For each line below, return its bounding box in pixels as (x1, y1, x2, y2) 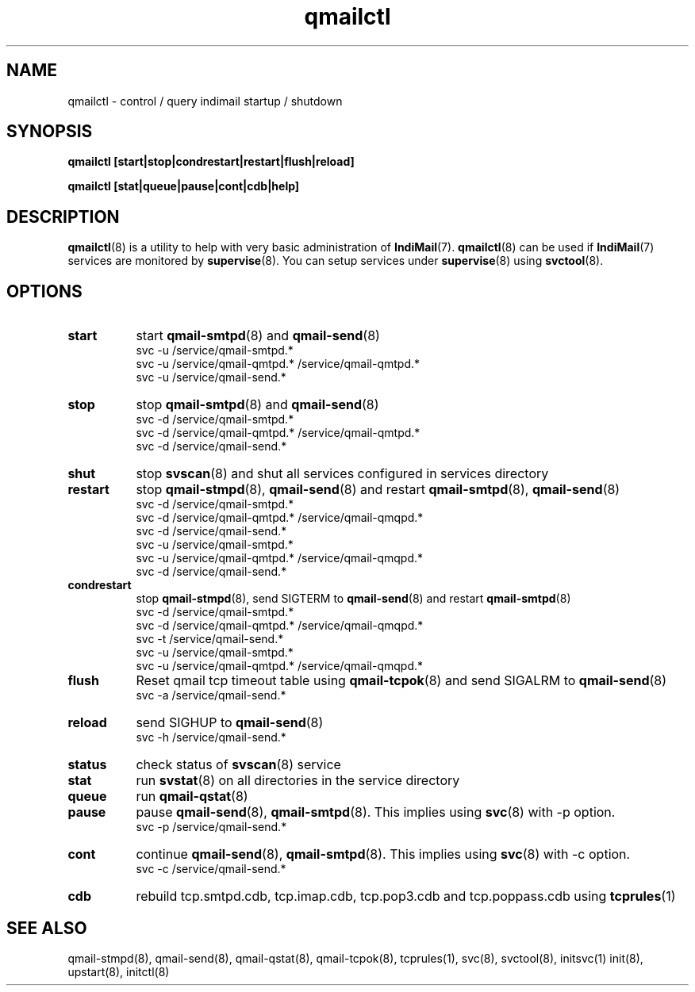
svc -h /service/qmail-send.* (136, 730, 286, 745)
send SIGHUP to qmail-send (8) (136, 714, 324, 731)
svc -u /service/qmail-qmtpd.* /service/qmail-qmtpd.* (136, 357, 420, 371)
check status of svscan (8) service (136, 756, 341, 773)
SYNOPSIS (6, 121, 93, 142)
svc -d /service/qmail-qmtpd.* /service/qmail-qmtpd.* (136, 426, 420, 440)
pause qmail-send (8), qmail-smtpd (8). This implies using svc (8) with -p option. (136, 804, 616, 821)
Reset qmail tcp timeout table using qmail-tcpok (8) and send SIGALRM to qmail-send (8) (136, 672, 667, 689)
